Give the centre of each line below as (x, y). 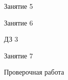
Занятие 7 (18, 55)
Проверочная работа (34, 72)
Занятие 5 (18, 6)
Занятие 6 (18, 22)
